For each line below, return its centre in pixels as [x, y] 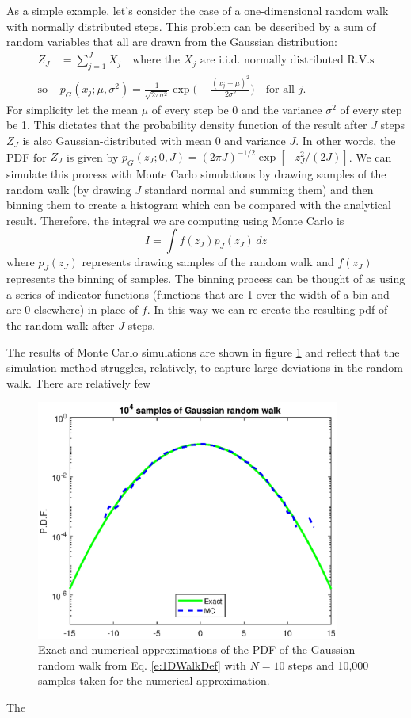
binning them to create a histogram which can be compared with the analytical [199, 205]
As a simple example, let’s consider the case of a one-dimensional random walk [198, 10]
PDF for [27, 156]
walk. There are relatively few [79, 382]
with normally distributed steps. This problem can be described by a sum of [191, 26]
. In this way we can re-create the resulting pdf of [267, 309]
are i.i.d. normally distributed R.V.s [287, 61]
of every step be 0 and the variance [237, 109]
